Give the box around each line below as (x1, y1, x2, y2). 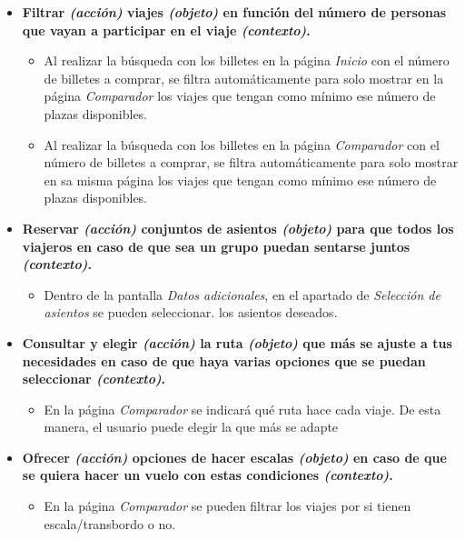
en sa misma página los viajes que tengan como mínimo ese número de (44, 170, 437, 189)
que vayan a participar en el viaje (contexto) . (22, 20, 311, 39)
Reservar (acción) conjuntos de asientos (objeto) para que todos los (22, 218, 454, 237)
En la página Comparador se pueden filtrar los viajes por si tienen (44, 496, 411, 515)
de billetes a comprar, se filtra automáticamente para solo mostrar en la (44, 68, 444, 87)
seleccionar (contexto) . (22, 369, 166, 388)
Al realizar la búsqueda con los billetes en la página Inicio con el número (44, 51, 450, 70)
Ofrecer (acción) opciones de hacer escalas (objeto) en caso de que (22, 447, 447, 466)
